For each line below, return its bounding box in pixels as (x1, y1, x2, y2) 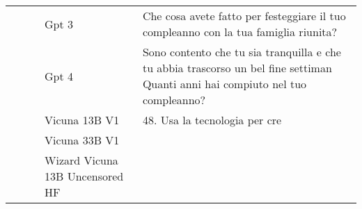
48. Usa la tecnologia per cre (142, 112, 282, 128)
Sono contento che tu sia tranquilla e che (142, 44, 341, 60)
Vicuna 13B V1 (45, 112, 120, 128)
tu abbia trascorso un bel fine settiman (142, 60, 332, 76)
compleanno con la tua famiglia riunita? (142, 24, 338, 40)
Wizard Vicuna (45, 152, 118, 168)
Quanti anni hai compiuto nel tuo (142, 76, 307, 92)
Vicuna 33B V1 (45, 132, 120, 148)
